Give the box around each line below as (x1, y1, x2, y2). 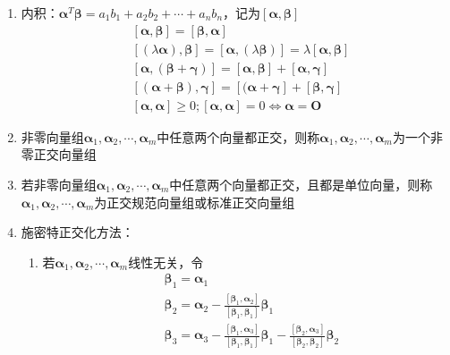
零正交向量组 (21, 145, 97, 164)
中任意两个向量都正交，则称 (157, 127, 320, 146)
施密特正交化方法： (21, 223, 134, 241)
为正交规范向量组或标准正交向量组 (94, 192, 295, 211)
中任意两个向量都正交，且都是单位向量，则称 (169, 174, 433, 193)
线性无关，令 (128, 252, 204, 271)
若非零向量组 (21, 174, 97, 193)
